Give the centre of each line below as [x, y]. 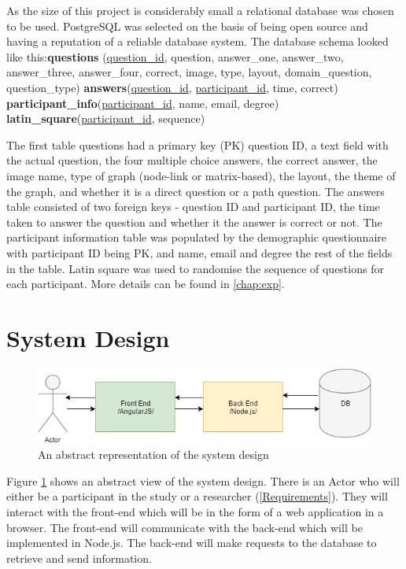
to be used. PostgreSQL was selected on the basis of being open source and [187, 26]
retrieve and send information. [79, 558]
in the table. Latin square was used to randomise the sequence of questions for [195, 268]
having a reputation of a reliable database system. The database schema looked [197, 41]
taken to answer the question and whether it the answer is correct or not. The [194, 222]
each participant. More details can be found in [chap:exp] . [146, 284]
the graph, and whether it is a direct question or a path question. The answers [196, 191]
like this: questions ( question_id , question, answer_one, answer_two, [175, 56]
